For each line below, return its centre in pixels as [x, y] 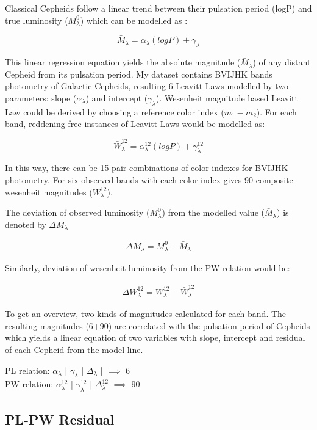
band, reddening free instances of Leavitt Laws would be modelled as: [135, 124]
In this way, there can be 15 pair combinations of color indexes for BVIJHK [147, 168]
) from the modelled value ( [213, 212]
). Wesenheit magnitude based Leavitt [227, 97]
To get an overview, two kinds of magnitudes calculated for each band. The [146, 314]
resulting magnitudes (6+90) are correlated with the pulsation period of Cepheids [158, 325]
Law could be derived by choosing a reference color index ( [115, 111]
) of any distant [282, 62]
